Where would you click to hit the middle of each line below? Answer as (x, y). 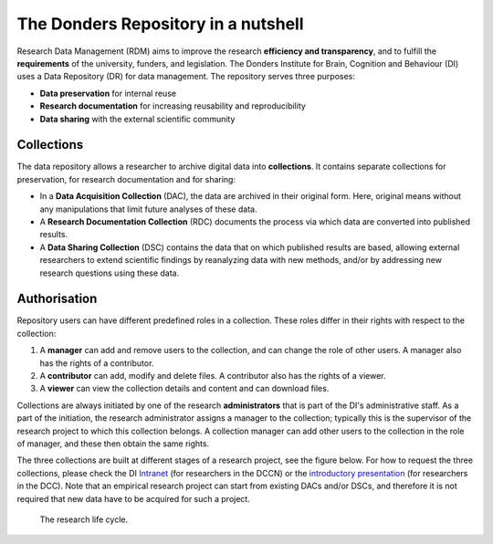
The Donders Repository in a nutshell (161, 24)
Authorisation (57, 299)
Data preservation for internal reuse (108, 93)
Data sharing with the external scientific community (137, 119)
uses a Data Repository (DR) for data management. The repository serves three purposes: (186, 77)
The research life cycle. (84, 519)
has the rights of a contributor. (97, 363)
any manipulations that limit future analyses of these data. (148, 209)
